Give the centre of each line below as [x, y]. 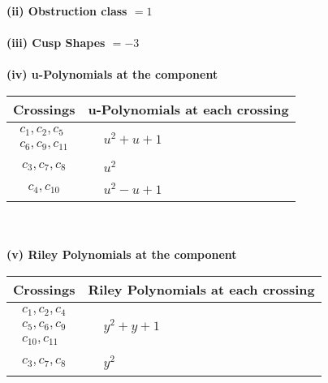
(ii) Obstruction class [67, 11]
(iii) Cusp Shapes [56, 43]
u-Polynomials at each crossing [188, 109]
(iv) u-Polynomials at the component [112, 74]
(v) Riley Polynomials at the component [122, 254]
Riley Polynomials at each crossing [201, 289]
